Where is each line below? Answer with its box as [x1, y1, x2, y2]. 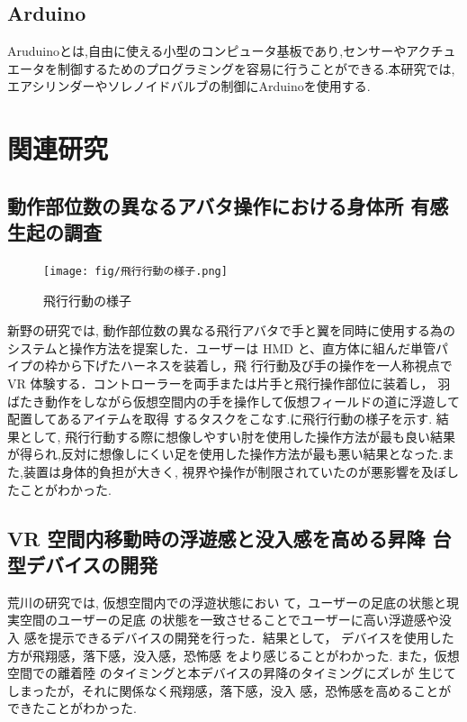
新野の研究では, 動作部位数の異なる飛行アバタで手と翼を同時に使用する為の [7, 321, 455, 340]
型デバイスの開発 [7, 550, 158, 578]
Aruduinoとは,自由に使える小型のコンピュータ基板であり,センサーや [7, 41, 407, 60]
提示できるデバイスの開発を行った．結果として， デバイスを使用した [49, 627, 454, 646]
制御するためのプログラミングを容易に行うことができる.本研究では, [57, 59, 455, 78]
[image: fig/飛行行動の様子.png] [43, 264, 228, 278]
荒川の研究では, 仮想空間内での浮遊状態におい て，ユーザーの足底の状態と [7, 592, 446, 611]
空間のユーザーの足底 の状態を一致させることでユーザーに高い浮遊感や [19, 610, 439, 629]
